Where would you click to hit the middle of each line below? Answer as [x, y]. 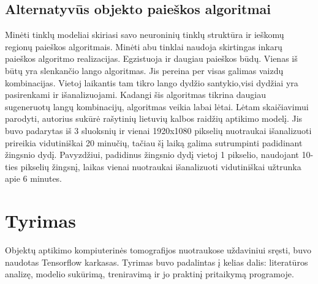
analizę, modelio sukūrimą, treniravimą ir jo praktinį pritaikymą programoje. [150, 274]
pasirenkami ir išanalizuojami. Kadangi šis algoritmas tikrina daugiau [136, 95]
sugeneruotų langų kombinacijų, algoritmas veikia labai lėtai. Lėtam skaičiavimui [157, 106]
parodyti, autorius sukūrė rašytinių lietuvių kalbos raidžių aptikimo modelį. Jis [154, 118]
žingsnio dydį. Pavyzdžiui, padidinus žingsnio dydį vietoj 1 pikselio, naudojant [152, 155]
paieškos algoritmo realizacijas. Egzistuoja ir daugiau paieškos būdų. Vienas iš [151, 58]
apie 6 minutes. [34, 178]
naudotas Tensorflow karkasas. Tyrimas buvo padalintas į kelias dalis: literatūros [157, 262]
